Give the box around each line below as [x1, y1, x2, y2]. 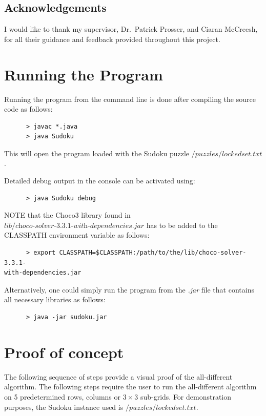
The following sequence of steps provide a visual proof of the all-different [4, 371, 233, 382]
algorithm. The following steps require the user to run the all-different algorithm [4, 381, 257, 392]
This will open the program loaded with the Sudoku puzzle [4, 148, 190, 158]
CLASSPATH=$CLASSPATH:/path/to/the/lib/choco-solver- [59, 249, 247, 257]
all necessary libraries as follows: [4, 294, 106, 305]
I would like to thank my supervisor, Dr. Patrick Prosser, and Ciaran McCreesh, [4, 24, 258, 34]
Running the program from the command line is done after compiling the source [4, 93, 256, 104]
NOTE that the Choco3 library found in [4, 210, 131, 220]
